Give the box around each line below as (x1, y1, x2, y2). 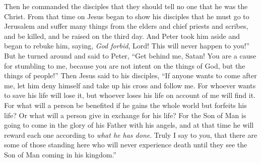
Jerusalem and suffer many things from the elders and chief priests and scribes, (4, 21, 248, 31)
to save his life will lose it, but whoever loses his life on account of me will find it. (4, 90, 256, 100)
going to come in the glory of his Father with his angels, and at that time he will (4, 120, 254, 130)
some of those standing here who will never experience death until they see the (4, 139, 247, 150)
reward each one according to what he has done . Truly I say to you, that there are (4, 129, 257, 140)
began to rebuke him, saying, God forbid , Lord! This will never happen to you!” (4, 40, 250, 51)
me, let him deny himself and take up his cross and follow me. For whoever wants (4, 80, 256, 90)
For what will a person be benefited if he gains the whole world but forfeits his (4, 99, 247, 110)
